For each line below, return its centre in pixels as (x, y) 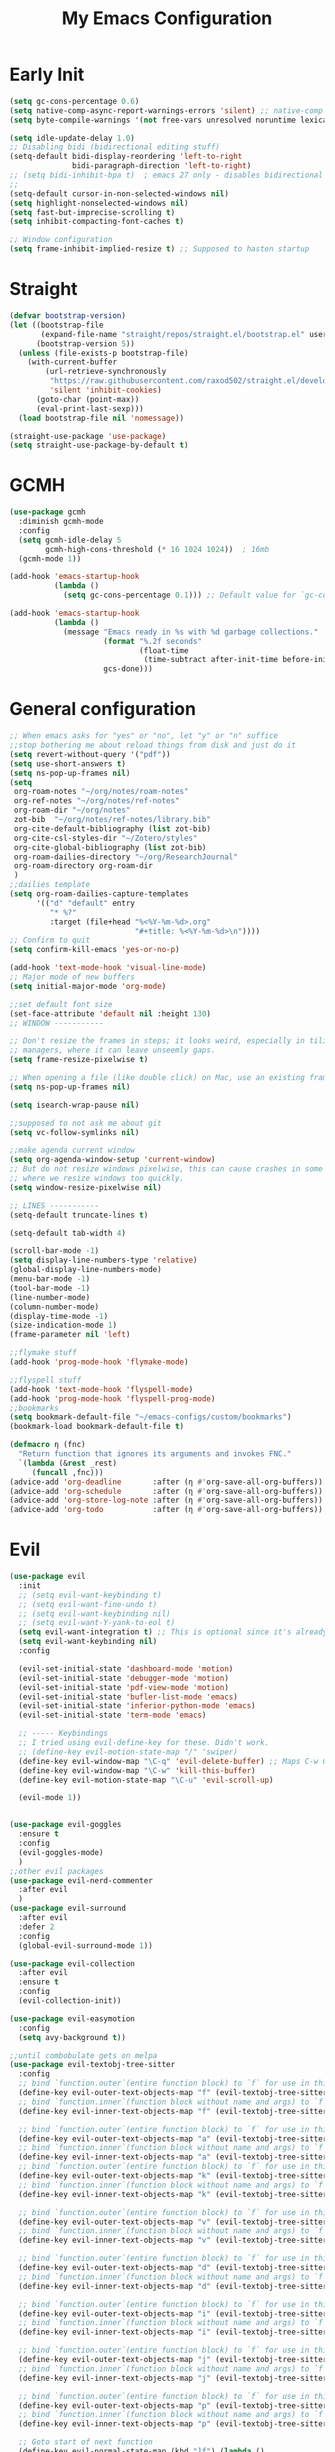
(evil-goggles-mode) (61, 1852)
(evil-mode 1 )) (50, 1798)
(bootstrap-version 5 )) (85, 343)
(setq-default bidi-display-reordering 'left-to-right (126, 157)
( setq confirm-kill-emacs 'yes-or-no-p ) (95, 950)
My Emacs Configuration (167, 18)
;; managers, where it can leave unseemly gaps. (112, 1050)
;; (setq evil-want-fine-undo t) (88, 1604)
